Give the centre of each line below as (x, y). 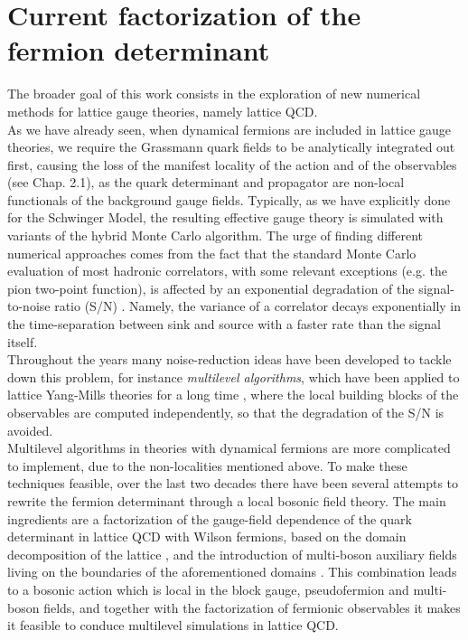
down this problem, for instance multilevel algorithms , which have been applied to (234, 376)
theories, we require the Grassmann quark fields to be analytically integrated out (231, 147)
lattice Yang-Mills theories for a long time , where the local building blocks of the (233, 395)
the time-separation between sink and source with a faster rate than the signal (225, 324)
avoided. (30, 430)
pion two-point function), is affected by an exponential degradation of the (211, 288)
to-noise (29, 306)
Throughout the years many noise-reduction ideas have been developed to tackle (229, 359)
